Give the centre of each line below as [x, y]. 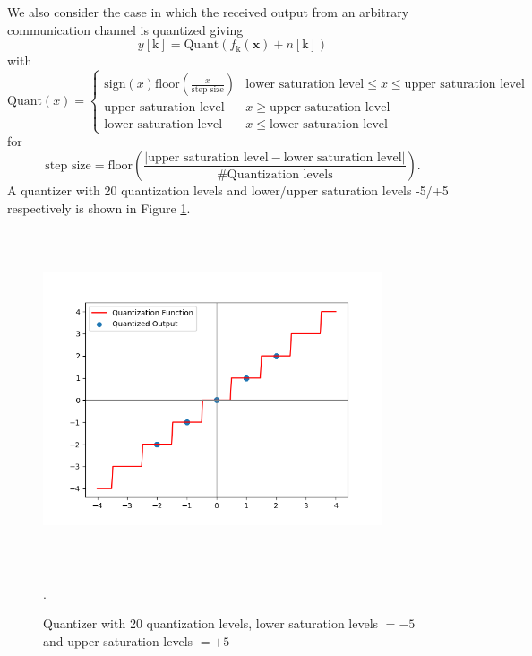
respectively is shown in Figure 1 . [99, 207]
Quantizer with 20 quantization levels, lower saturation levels [211, 623]
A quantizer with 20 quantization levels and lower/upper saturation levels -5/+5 [228, 190]
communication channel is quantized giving [125, 29]
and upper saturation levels [118, 640]
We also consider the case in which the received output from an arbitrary [208, 12]
